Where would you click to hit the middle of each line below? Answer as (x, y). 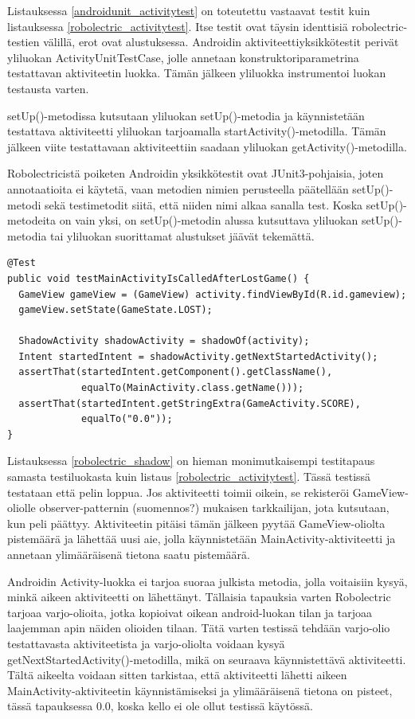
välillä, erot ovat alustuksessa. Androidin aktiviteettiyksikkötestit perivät (221, 42)
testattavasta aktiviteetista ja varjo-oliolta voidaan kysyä (146, 643)
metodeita (32, 220)
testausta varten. (48, 88)
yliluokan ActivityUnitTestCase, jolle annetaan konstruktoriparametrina (183, 57)
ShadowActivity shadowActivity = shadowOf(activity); (164, 341)
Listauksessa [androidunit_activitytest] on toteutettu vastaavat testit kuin (189, 10)
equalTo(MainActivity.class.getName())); (193, 388)
